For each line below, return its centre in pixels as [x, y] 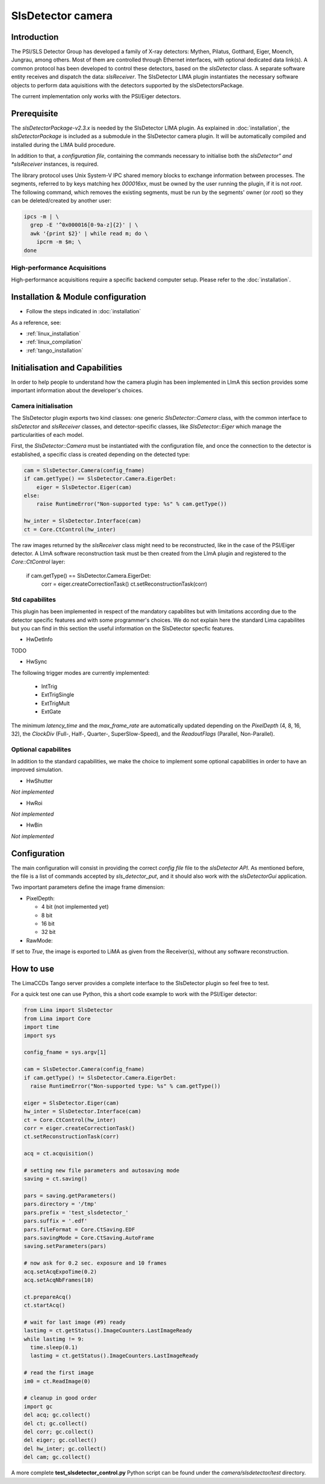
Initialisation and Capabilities [67, 368]
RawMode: [40, 941]
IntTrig [49, 686]
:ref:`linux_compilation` [54, 342]
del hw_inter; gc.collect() [65, 1448]
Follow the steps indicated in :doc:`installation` [84, 312]
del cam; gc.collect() [57, 1457]
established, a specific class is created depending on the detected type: [101, 454]
